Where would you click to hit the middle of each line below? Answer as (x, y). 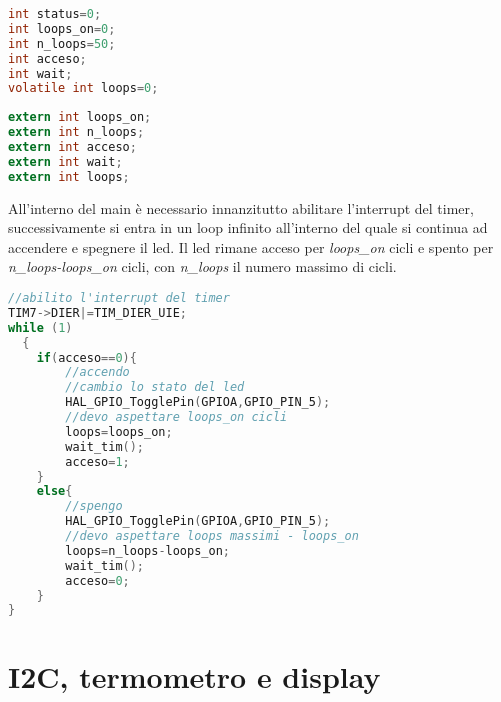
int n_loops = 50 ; (62, 43)
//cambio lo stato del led (155, 387)
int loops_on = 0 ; (62, 28)
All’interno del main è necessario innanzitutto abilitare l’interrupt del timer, (241, 207)
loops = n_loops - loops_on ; (147, 550)
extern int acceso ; (72, 147)
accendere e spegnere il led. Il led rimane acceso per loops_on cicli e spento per (251, 246)
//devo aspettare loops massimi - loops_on (212, 536)
